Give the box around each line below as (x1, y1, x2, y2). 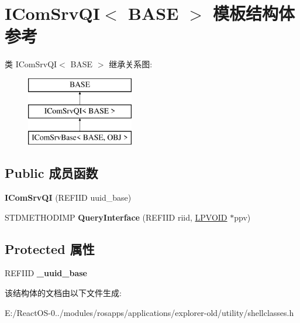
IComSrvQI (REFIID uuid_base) (5, 191, 132, 204)
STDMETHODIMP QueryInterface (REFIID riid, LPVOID (5, 211, 227, 223)
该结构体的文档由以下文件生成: (5, 287, 122, 299)
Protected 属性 (5, 239, 95, 257)
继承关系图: (109, 58, 153, 70)
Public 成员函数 (5, 164, 98, 182)
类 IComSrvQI (5, 58, 57, 70)
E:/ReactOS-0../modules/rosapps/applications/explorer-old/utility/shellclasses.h (5, 306, 294, 318)
